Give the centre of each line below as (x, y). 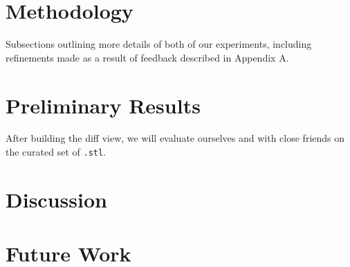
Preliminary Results (103, 105)
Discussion (56, 199)
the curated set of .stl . (56, 152)
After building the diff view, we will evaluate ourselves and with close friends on (175, 138)
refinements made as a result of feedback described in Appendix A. (147, 57)
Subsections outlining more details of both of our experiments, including (159, 44)
